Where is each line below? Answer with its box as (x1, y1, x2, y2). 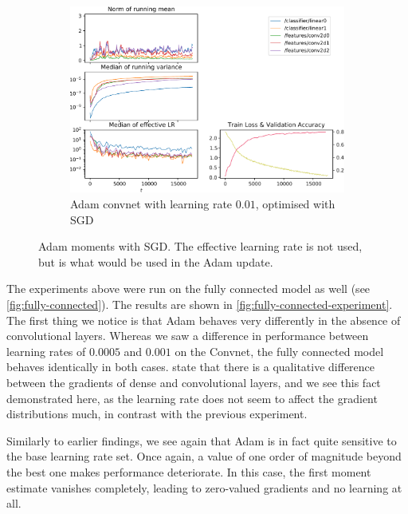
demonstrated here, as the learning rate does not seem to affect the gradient (6, 389, 378, 406)
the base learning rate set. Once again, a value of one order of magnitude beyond (6, 448, 402, 465)
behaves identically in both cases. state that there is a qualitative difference (6, 358, 375, 375)
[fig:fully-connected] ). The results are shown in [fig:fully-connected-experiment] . (6, 296, 393, 313)
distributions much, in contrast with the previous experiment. (6, 405, 308, 422)
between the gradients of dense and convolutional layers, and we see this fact (6, 374, 381, 390)
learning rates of (6, 342, 86, 359)
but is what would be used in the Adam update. (38, 253, 273, 270)
